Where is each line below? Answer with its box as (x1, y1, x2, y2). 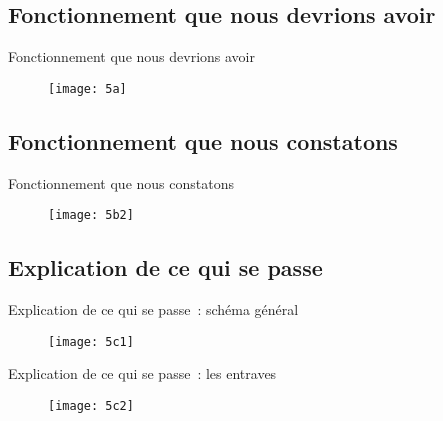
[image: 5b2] (48, 208, 134, 223)
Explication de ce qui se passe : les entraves (8, 363, 277, 384)
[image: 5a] (48, 81, 127, 96)
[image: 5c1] (48, 334, 134, 349)
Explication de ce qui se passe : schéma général (8, 299, 299, 320)
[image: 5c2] (48, 398, 134, 413)
